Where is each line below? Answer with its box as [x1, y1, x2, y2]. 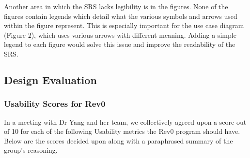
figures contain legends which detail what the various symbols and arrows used [4, 11, 237, 21]
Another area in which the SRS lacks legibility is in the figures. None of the [4, 1, 228, 11]
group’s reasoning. [4, 145, 58, 155]
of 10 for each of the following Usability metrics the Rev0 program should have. [4, 126, 240, 136]
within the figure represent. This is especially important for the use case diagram [4, 20, 244, 30]
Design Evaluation [4, 72, 97, 87]
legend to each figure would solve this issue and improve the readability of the [4, 39, 235, 49]
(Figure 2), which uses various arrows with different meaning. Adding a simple [4, 29, 236, 40]
